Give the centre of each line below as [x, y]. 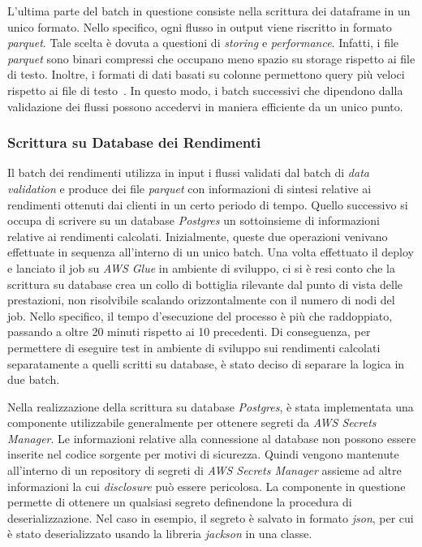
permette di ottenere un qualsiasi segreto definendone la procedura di [180, 502]
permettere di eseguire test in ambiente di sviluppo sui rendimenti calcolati [194, 347]
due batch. [34, 379]
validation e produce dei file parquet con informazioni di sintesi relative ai [189, 188]
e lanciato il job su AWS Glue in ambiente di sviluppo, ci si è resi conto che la [201, 267]
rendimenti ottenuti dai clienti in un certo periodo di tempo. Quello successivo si [208, 204]
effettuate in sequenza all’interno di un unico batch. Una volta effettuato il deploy [211, 252]
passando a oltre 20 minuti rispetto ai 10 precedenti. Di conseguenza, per [189, 332]
